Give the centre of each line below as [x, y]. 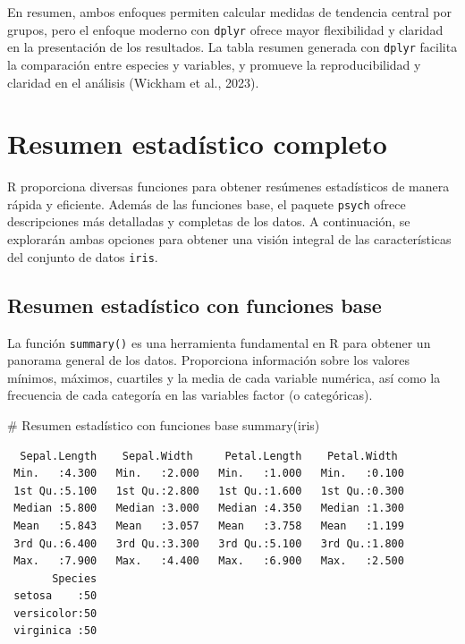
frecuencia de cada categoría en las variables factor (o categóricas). [190, 395]
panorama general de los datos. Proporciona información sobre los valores [209, 360]
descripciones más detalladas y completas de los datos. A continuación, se [209, 221]
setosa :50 [55, 596]
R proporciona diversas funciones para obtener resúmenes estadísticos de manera [228, 186]
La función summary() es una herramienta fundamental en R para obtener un [219, 342]
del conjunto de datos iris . [83, 256]
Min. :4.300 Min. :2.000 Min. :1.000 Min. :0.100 [209, 474]
